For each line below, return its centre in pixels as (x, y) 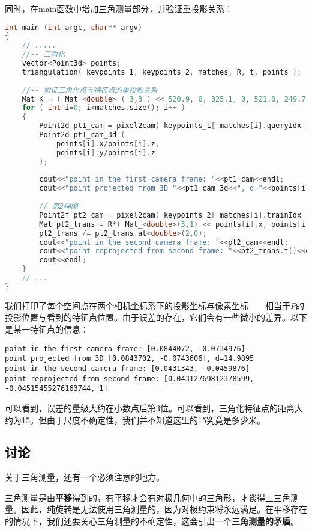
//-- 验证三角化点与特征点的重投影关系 (90, 90)
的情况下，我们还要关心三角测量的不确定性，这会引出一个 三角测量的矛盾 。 (152, 521)
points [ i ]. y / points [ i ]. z (106, 152)
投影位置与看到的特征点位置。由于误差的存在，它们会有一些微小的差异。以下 (156, 317)
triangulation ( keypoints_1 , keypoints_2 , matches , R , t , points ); (162, 72)
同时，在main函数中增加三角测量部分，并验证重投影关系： (119, 8)
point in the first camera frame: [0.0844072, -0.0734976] (125, 348)
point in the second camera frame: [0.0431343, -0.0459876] (127, 368)
